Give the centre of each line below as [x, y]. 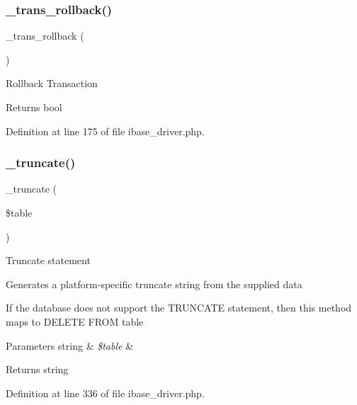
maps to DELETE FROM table [75, 321]
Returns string [37, 369]
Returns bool [34, 107]
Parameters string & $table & [70, 345]
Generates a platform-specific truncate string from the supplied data [154, 284]
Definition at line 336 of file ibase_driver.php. [105, 393]
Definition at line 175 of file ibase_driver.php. [105, 131]
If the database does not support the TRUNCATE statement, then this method [179, 308]
